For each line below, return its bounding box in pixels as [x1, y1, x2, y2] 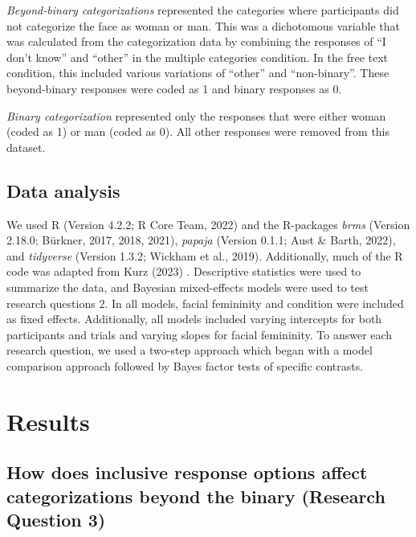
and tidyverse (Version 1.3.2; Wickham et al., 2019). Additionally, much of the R [6, 247, 403, 264]
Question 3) [6, 507, 106, 532]
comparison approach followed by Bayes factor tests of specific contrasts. [6, 357, 364, 374]
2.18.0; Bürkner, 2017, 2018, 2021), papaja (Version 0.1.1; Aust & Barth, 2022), [6, 232, 396, 248]
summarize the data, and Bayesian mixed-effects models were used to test [6, 278, 369, 295]
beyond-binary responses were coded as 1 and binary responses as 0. [6, 80, 342, 96]
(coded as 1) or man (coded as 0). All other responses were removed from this [6, 123, 390, 140]
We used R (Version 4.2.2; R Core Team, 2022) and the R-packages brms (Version [6, 215, 410, 232]
